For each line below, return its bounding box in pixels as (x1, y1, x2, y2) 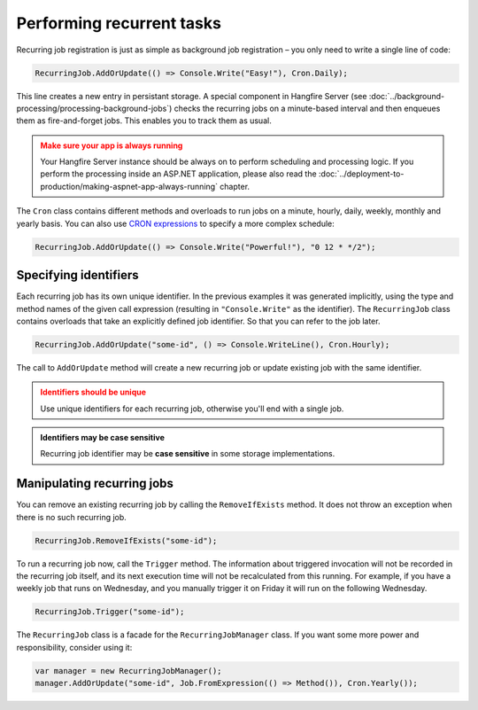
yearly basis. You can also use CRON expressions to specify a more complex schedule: (16, 218, 335, 229)
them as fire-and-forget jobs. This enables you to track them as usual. (16, 115, 272, 126)
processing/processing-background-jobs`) (16, 103, 173, 113)
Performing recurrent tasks (16, 13, 221, 33)
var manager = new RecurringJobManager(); (35, 666, 222, 675)
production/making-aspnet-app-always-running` (40, 181, 219, 191)
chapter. (220, 181, 251, 191)
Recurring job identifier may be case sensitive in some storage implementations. (40, 449, 335, 459)
